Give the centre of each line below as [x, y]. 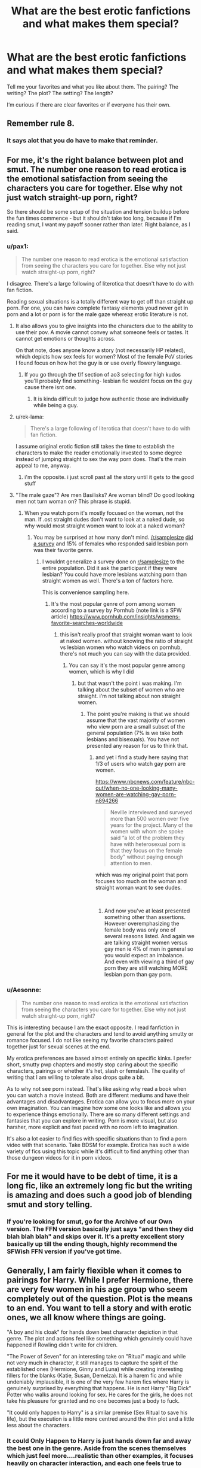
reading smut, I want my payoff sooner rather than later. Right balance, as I [98, 225]
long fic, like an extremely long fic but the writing [100, 1186]
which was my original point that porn [142, 875]
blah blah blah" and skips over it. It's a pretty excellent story [95, 1236]
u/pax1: [18, 246]
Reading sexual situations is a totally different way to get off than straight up [100, 302]
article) [60, 617]
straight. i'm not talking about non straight [129, 696]
